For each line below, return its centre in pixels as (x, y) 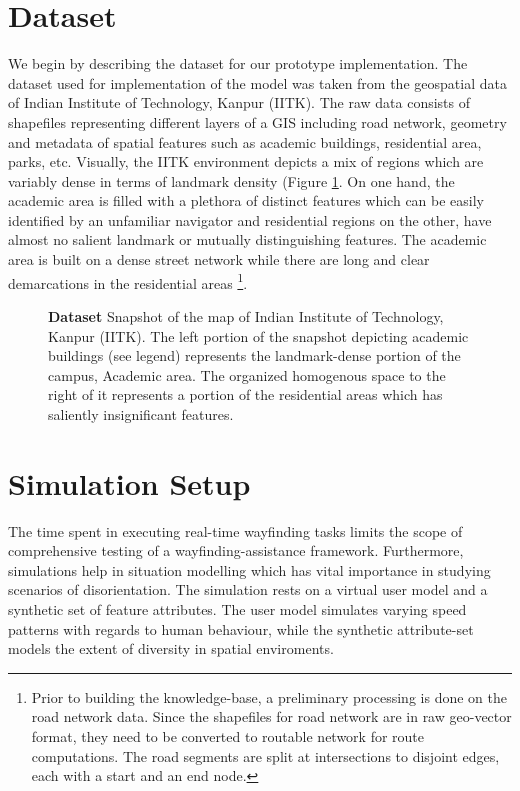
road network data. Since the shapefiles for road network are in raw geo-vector (271, 716)
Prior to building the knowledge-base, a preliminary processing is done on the (269, 696)
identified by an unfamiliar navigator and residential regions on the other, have (250, 219)
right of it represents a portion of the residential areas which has (245, 394)
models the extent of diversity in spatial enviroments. (171, 648)
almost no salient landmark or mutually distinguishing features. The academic (247, 239)
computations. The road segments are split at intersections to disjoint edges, (265, 755)
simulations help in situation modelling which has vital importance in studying (249, 569)
